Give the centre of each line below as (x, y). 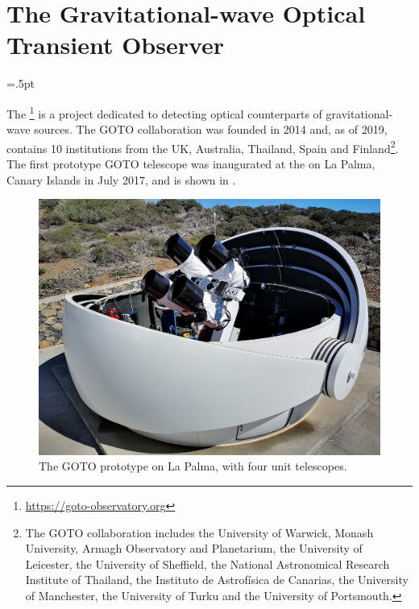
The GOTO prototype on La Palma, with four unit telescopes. (193, 466)
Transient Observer (116, 45)
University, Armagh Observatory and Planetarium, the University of (194, 548)
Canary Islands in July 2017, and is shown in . (121, 179)
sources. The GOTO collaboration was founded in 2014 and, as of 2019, (211, 129)
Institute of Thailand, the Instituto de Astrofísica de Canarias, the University (217, 580)
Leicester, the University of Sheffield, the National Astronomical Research (207, 563)
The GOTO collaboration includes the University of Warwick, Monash (199, 532)
